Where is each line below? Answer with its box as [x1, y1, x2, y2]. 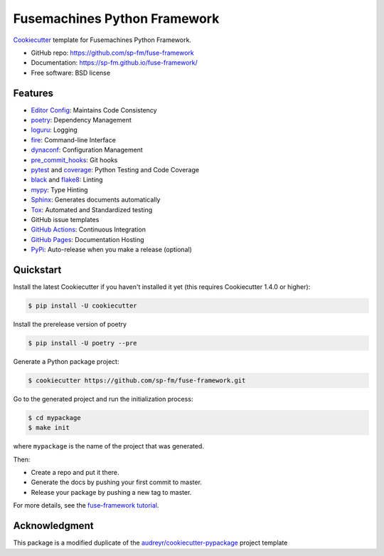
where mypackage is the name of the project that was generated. [13, 442, 204, 451]
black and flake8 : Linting [31, 175, 103, 184]
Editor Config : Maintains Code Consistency [31, 105, 157, 114]
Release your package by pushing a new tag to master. [31, 488, 192, 496]
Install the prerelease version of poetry [13, 320, 127, 328]
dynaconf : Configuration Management [31, 146, 144, 154]
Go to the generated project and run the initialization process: [13, 394, 193, 403]
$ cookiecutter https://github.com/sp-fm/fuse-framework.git [28, 376, 246, 384]
